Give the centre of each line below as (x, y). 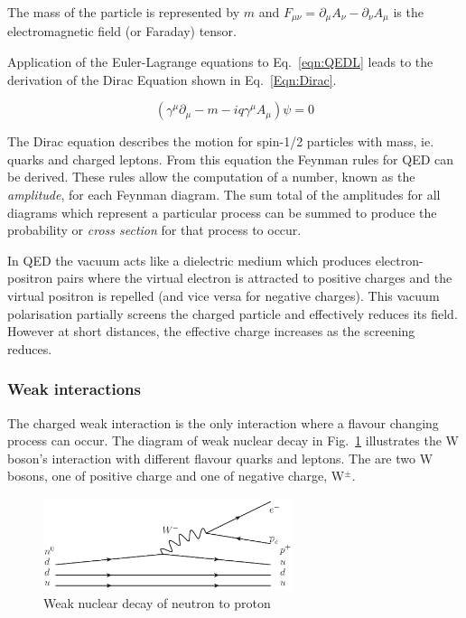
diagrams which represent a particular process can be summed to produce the (222, 212)
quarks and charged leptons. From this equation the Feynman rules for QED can (231, 159)
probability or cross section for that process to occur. (154, 230)
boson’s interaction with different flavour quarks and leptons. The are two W (220, 458)
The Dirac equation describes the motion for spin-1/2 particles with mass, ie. (221, 141)
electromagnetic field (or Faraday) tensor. (122, 31)
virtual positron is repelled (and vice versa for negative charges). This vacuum (224, 295)
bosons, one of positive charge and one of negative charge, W (176, 476)
